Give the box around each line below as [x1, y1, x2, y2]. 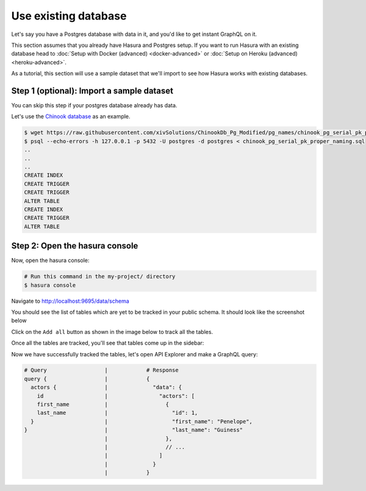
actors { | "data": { [30, 384, 182, 391]
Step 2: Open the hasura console [11, 241, 138, 251]
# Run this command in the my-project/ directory [24, 273, 176, 280]
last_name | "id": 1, [37, 409, 198, 417]
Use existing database [11, 9, 127, 23]
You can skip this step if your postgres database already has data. [11, 102, 178, 109]
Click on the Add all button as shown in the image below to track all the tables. [11, 328, 213, 335]
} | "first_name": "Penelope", [30, 418, 253, 425]
